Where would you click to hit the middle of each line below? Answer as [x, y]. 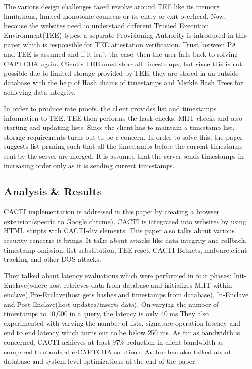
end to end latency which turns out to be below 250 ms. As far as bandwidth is [122, 332]
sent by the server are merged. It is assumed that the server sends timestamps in [124, 155]
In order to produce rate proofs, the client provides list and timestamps [110, 108]
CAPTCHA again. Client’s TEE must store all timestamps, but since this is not [123, 63]
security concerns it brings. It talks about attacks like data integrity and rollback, [125, 240]
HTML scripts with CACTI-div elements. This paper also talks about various [119, 231]
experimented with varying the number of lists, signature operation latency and [122, 323]
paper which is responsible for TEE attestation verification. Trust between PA [120, 44]
